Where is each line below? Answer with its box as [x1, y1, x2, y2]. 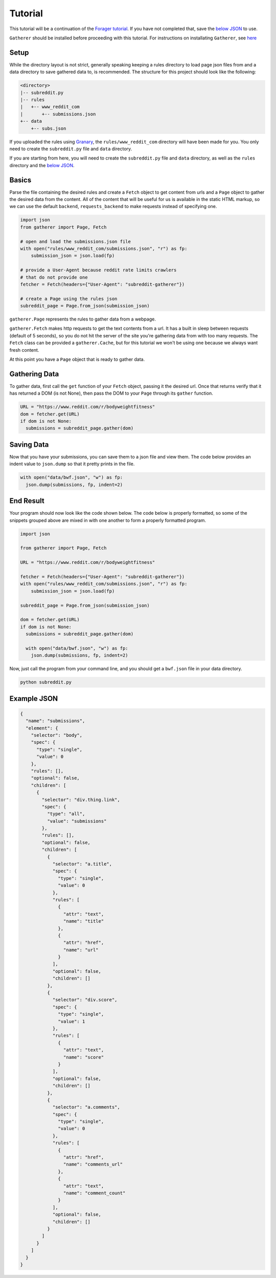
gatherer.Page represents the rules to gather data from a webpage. [9, 316, 156, 322]
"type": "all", [47, 811, 85, 817]
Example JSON [9, 694, 58, 703]
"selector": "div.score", [52, 997, 118, 1003]
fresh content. [9, 347, 39, 353]
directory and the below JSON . [9, 162, 75, 168]
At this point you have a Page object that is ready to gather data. [9, 356, 145, 362]
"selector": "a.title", [52, 861, 112, 867]
